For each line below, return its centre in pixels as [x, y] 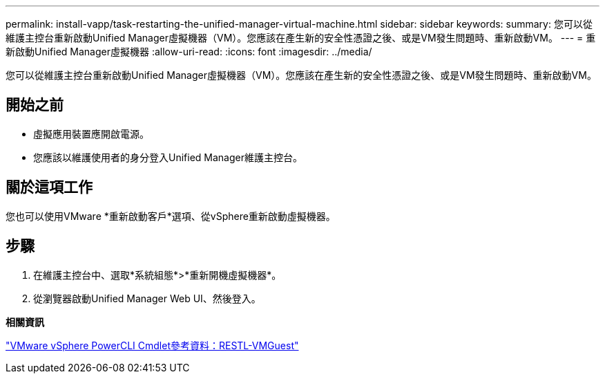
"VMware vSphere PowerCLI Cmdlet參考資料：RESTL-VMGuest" [152, 345]
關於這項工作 [49, 187]
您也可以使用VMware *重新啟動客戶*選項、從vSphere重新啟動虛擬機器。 [171, 216]
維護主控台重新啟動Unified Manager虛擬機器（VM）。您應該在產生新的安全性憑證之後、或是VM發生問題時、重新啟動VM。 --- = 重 [301, 38]
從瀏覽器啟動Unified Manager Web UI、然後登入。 [147, 298]
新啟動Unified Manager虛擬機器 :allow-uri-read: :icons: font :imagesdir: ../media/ [189, 52]
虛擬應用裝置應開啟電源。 [91, 133]
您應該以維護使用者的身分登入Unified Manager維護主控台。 [168, 157]
